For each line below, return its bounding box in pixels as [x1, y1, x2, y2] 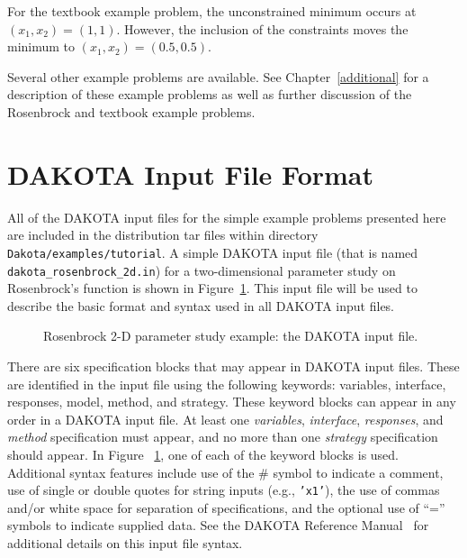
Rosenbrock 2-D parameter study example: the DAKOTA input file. [43, 326, 418, 345]
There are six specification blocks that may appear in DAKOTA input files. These [7, 356, 460, 375]
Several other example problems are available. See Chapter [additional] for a [7, 67, 429, 86]
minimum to [7, 37, 76, 56]
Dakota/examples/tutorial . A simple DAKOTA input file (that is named [7, 242, 418, 261]
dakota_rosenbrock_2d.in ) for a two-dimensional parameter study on [7, 261, 396, 279]
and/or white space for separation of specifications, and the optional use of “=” [7, 498, 445, 517]
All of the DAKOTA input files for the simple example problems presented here [7, 207, 446, 226]
